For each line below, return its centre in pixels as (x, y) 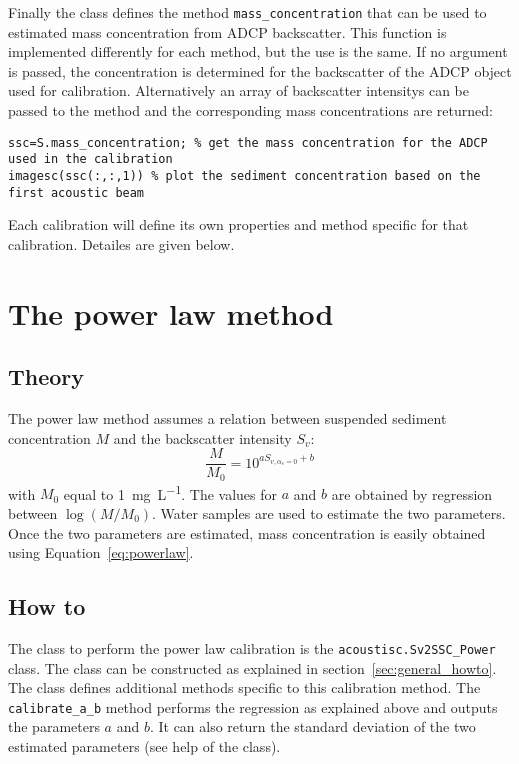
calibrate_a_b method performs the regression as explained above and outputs (253, 706)
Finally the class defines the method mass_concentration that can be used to (247, 12)
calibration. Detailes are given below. (121, 243)
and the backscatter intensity (202, 437)
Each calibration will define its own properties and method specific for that (238, 224)
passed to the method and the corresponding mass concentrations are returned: (250, 110)
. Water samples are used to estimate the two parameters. (329, 512)
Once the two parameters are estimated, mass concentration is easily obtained (247, 532)
